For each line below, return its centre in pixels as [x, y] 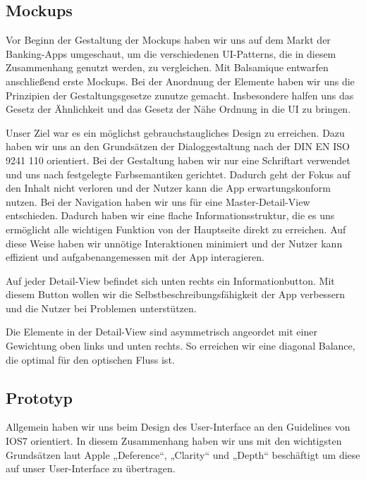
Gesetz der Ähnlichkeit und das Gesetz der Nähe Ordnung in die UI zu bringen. [178, 109]
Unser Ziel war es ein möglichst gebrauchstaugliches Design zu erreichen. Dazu [175, 132]
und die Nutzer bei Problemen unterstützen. [101, 308]
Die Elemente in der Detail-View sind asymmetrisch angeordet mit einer [161, 332]
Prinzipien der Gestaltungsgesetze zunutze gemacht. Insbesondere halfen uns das [180, 95]
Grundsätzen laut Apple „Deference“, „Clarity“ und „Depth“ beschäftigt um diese [183, 454]
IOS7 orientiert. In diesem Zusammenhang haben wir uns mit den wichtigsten [174, 441]
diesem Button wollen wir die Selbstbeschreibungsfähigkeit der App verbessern [176, 294]
